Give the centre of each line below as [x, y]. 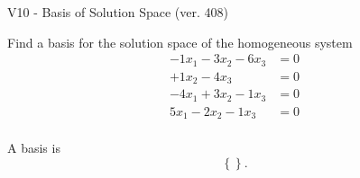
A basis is [34, 148]
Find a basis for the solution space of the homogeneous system [180, 42]
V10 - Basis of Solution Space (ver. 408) [118, 12]
